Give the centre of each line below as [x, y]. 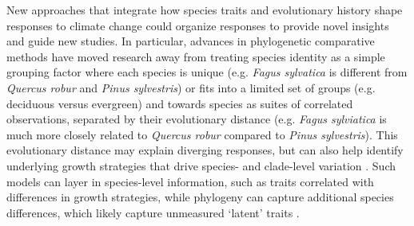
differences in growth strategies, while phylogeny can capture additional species [200, 197]
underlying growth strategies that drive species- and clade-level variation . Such [201, 165]
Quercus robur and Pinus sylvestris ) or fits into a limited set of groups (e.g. [191, 87]
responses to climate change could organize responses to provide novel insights [198, 25]
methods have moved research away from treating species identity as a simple [196, 56]
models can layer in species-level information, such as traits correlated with [190, 181]
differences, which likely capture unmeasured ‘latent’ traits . [153, 212]
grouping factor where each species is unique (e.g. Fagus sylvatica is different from [207, 72]
